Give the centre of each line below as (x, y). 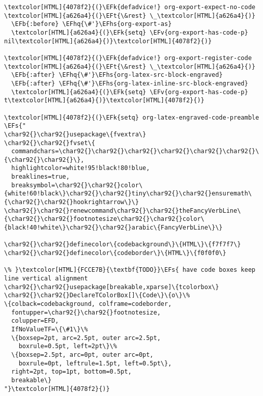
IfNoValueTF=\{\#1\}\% (50, 329)
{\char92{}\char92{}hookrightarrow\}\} (71, 202)
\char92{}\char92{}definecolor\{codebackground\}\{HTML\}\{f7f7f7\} (123, 245)
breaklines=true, (40, 177)
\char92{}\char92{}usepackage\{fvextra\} (75, 134)
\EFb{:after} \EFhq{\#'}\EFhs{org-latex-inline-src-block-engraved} (130, 83)
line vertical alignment (46, 278)
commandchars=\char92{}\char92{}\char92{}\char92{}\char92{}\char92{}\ (135, 151)
